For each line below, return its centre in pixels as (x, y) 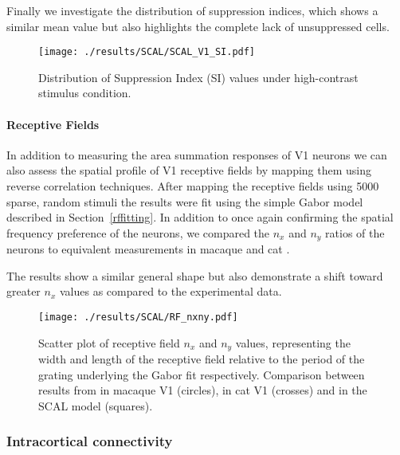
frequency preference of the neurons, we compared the (138, 232)
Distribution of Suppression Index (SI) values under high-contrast (198, 77)
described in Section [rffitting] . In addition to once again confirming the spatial (200, 217)
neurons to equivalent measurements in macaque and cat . (148, 249)
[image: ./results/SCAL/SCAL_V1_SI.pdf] (147, 52)
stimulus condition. (85, 93)
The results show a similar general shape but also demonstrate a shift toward (195, 275)
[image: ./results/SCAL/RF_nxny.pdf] (138, 318)
